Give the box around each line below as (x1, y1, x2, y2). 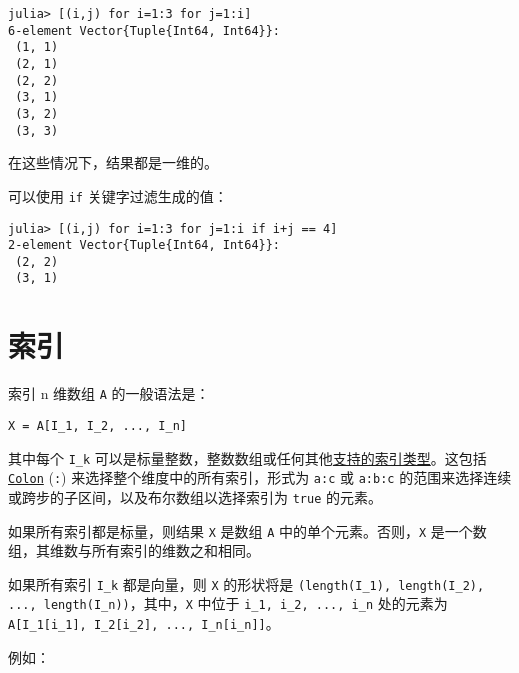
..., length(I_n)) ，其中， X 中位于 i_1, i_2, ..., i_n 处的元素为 (8, 593, 448, 614)
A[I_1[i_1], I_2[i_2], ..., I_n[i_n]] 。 (8, 613, 280, 634)
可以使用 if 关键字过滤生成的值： (8, 185, 228, 206)
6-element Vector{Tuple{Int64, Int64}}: (8, 23, 281, 38)
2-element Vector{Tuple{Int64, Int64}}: (8, 238, 281, 253)
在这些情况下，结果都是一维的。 (8, 152, 218, 173)
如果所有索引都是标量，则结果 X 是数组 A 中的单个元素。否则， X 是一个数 (8, 520, 487, 541)
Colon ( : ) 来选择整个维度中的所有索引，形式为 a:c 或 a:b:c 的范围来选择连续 (8, 467, 512, 488)
